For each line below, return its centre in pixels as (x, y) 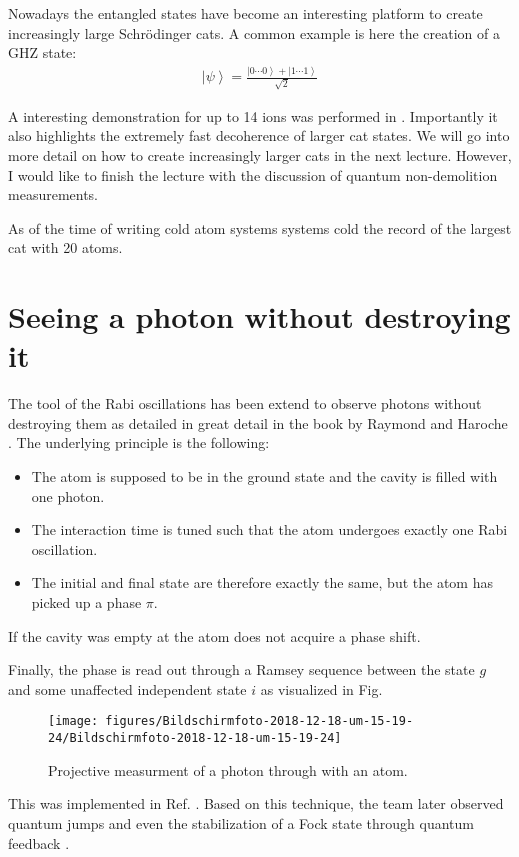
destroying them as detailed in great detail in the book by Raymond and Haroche (258, 422)
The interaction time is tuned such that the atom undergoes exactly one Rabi (269, 529)
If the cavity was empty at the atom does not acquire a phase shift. (214, 635)
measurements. (53, 194)
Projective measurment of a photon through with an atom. (228, 769)
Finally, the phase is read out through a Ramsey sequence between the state (241, 669)
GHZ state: (42, 52)
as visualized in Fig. (321, 688)
